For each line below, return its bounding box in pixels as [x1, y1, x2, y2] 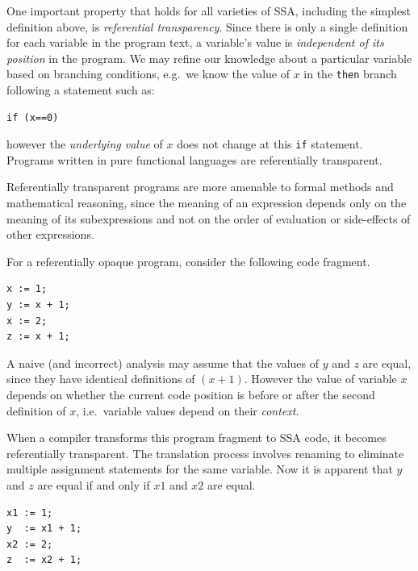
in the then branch [303, 65, 397, 82]
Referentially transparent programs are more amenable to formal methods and [6, 178, 394, 195]
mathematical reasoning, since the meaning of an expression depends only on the [6, 194, 407, 211]
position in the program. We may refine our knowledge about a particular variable [6, 49, 412, 66]
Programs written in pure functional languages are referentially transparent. [6, 151, 382, 168]
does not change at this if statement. [177, 135, 363, 152]
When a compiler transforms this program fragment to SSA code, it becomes [6, 429, 387, 446]
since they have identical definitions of [6, 370, 195, 387]
